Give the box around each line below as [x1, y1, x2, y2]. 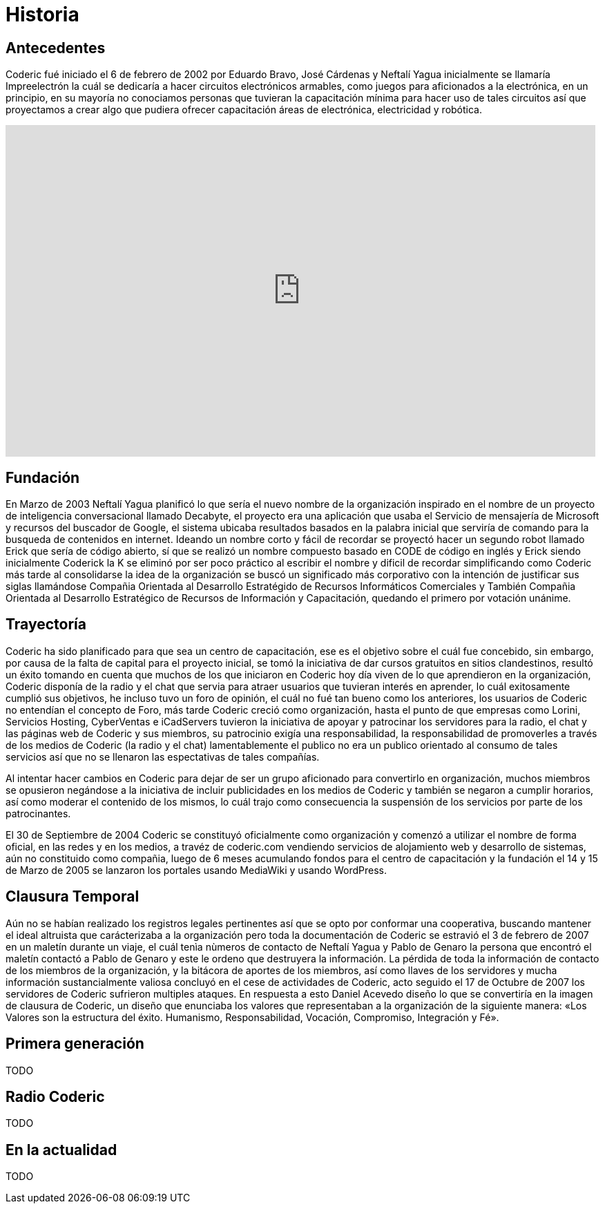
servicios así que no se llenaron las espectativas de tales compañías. [6, 750, 320, 763]
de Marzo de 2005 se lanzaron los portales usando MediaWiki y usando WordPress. [6, 864, 387, 876]
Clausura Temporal [6, 888, 140, 906]
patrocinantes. [6, 807, 71, 819]
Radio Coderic [6, 1087, 105, 1105]
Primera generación [6, 1035, 144, 1053]
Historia [6, 3, 79, 26]
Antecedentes [6, 39, 106, 57]
